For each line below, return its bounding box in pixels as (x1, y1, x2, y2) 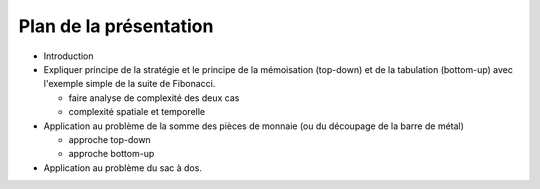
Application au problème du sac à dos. (43, 161, 202, 174)
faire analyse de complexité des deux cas (68, 91, 240, 104)
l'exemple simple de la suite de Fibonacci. (43, 78, 216, 90)
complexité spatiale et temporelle (68, 106, 205, 118)
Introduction (43, 50, 94, 62)
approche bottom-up (68, 148, 155, 160)
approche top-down (68, 133, 152, 145)
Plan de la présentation (18, 15, 214, 37)
